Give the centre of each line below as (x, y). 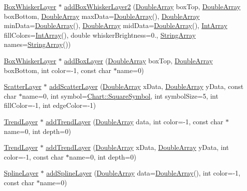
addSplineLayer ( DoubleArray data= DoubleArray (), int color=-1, (143, 173)
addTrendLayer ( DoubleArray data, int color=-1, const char (134, 121)
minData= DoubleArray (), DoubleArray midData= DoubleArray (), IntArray (116, 25)
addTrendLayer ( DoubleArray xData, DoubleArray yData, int (137, 147)
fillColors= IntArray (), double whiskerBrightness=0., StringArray (100, 35)
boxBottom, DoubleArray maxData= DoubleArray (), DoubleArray (102, 16)
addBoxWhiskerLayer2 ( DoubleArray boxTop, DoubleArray (152, 6)
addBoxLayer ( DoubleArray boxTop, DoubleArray (138, 60)
